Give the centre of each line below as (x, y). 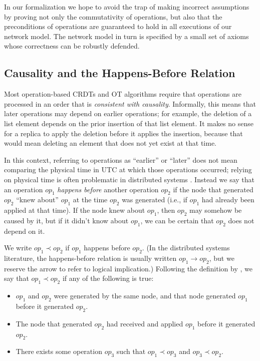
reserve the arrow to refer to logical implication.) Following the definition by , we (128, 268)
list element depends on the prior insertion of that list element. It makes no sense (129, 123)
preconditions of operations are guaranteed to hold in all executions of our (118, 26)
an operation (24, 189)
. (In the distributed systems (186, 248)
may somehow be (216, 210)
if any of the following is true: (108, 278)
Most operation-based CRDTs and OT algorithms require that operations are (123, 94)
